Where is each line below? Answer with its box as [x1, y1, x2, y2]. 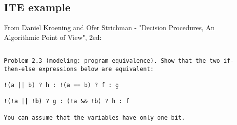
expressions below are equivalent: [38, 65, 154, 72]
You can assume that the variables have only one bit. [4, 114, 185, 121]
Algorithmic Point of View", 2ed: [4, 32, 102, 42]
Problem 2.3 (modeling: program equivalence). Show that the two [4, 57, 220, 65]
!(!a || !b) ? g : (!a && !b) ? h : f [4, 98, 129, 105]
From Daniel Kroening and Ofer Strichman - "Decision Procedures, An [4, 22, 215, 33]
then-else [4, 65, 36, 72]
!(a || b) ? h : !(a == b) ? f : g [4, 82, 119, 89]
